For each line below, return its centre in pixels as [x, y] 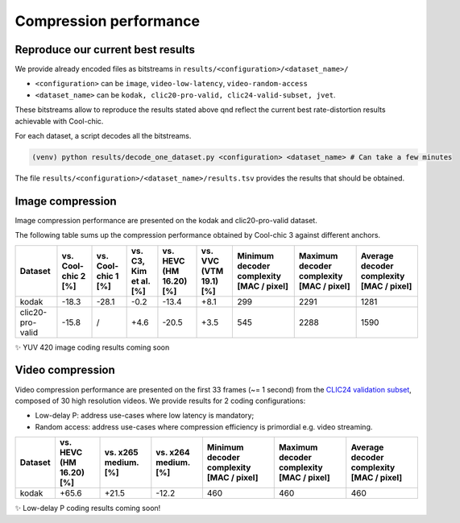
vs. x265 [121, 453]
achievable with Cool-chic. [59, 121]
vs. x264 [173, 453]
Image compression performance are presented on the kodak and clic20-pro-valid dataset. [166, 220]
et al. [141, 280]
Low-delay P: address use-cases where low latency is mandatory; [145, 416]
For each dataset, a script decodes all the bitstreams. [103, 136]
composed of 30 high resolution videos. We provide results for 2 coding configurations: [160, 401]
